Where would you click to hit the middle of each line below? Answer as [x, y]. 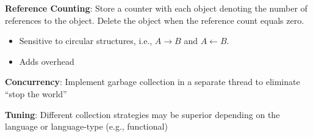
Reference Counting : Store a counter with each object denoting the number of [156, 8]
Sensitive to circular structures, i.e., [86, 41]
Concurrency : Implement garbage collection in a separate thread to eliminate [153, 82]
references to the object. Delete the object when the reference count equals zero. [155, 20]
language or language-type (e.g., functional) [86, 126]
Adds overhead [47, 61]
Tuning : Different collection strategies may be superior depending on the [142, 114]
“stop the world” [36, 93]
